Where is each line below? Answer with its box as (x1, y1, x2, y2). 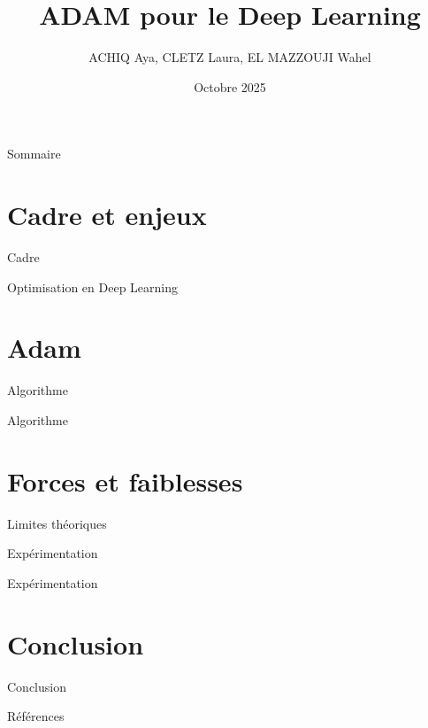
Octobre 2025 (194, 77, 266, 96)
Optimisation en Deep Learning (7, 277, 179, 296)
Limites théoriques (7, 514, 107, 532)
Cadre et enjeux (7, 197, 207, 233)
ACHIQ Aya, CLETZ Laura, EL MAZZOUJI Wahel (88, 48, 371, 66)
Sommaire (7, 144, 61, 163)
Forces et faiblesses (7, 462, 243, 499)
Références (7, 707, 65, 725)
